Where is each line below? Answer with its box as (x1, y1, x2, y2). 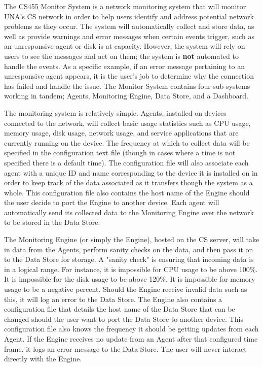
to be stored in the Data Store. (4, 217, 100, 227)
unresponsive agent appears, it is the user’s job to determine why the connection (4, 71, 254, 81)
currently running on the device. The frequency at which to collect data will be (4, 137, 250, 148)
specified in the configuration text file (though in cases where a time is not (4, 147, 236, 158)
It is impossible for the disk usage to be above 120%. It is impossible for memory (4, 274, 255, 284)
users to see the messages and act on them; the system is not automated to (4, 50, 239, 61)
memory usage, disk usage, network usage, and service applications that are (4, 127, 239, 138)
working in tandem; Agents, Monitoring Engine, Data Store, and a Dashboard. (4, 90, 249, 101)
